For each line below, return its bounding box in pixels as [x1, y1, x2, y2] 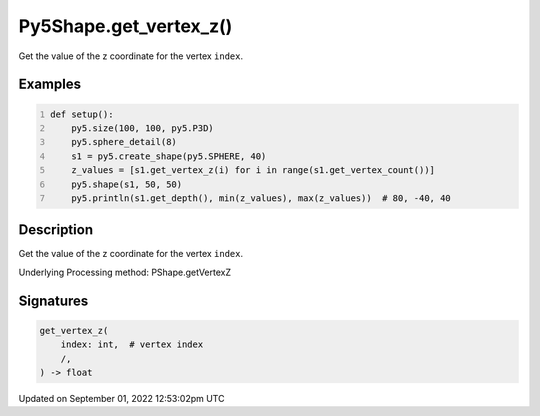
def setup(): [50, 108, 114, 120]
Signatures [18, 292, 89, 309]
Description [18, 221, 94, 239]
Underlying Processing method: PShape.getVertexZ [18, 266, 232, 278]
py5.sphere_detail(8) [71, 136, 177, 148]
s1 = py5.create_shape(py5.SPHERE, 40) [71, 150, 267, 162]
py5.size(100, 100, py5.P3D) [71, 122, 214, 134]
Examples [18, 76, 82, 93]
